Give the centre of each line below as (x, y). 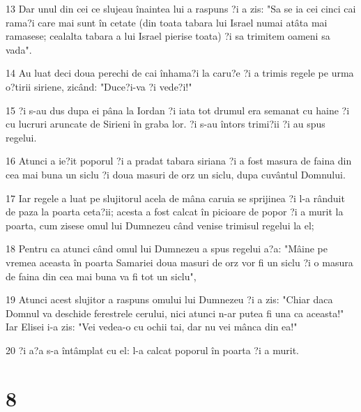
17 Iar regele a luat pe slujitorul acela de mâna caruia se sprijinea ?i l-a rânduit (175, 198)
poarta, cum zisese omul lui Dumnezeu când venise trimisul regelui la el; (160, 225)
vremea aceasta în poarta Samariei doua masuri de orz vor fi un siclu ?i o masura (179, 262)
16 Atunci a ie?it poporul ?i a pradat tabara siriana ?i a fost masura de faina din (179, 161)
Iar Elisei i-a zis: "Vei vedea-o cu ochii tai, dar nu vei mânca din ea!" (152, 327)
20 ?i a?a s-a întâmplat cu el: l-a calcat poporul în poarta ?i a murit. (152, 350)
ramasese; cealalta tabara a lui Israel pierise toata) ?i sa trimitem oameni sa (168, 36)
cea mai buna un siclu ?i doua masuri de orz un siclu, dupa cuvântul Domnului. (176, 174)
